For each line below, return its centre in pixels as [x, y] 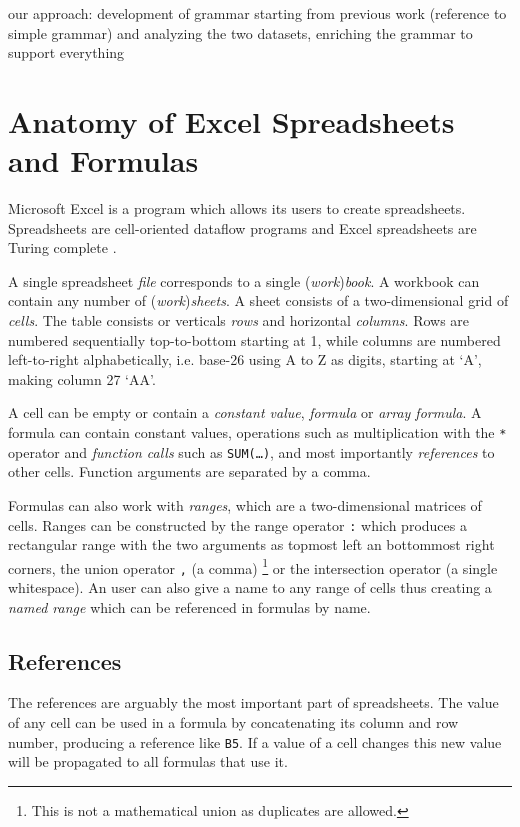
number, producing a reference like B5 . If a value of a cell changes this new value [255, 741]
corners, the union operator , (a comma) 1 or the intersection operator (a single [253, 566]
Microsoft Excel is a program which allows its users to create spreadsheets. [237, 208]
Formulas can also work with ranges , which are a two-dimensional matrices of [245, 504]
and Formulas [103, 160]
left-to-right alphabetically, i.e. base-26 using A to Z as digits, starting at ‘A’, [245, 359]
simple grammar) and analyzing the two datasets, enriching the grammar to [240, 32]
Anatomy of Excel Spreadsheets [231, 120]
